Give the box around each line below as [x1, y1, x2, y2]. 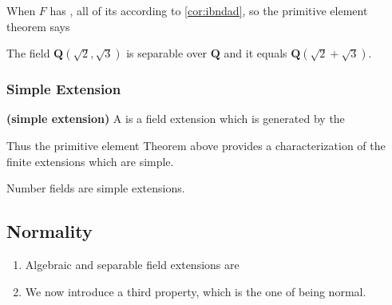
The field [6, 45, 50, 61]
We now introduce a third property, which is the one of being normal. [25, 283, 366, 299]
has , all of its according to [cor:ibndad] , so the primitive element [49, 2, 368, 18]
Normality [6, 219, 93, 244]
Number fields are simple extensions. [6, 180, 185, 196]
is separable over [126, 45, 208, 61]
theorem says [6, 18, 70, 34]
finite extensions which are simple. [6, 152, 174, 169]
